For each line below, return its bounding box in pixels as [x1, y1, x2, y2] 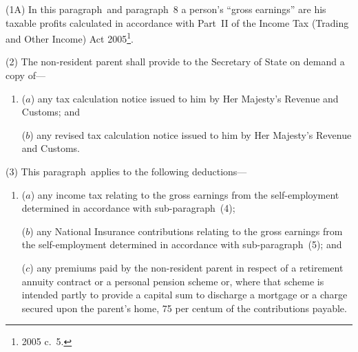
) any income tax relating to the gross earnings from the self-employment [30, 187, 339, 201]
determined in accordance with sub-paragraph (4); [21, 201, 235, 215]
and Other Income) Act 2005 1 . [6, 30, 134, 45]
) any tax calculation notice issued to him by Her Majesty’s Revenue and [30, 91, 339, 105]
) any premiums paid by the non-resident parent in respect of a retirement [30, 260, 344, 274]
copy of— [6, 68, 45, 82]
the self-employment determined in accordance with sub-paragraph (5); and [21, 237, 342, 252]
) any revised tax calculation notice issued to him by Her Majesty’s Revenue [30, 127, 352, 142]
